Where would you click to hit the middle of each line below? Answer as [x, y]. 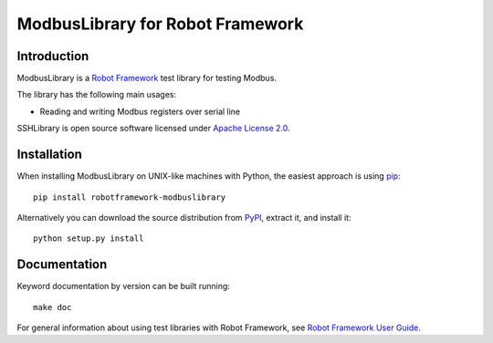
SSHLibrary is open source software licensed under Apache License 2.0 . [154, 129]
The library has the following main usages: [97, 95]
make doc [52, 307]
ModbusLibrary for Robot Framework [160, 24]
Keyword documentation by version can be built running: [123, 286]
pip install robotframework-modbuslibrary [130, 197]
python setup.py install [89, 239]
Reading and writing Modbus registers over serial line [140, 111]
